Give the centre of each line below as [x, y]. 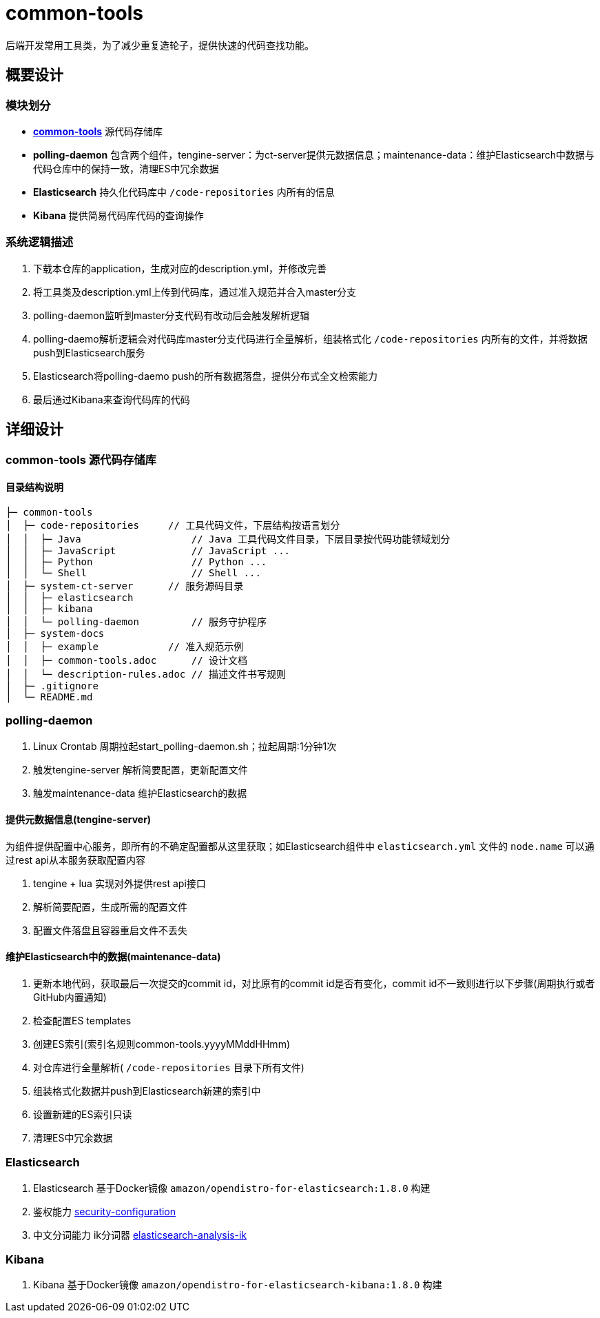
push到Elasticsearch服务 [89, 352]
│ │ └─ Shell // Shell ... [133, 572]
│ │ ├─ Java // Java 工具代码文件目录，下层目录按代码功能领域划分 [228, 539]
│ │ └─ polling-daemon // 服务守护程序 [136, 621]
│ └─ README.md [49, 697]
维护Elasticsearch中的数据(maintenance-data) [113, 957]
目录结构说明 [34, 487]
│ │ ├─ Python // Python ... [136, 561]
